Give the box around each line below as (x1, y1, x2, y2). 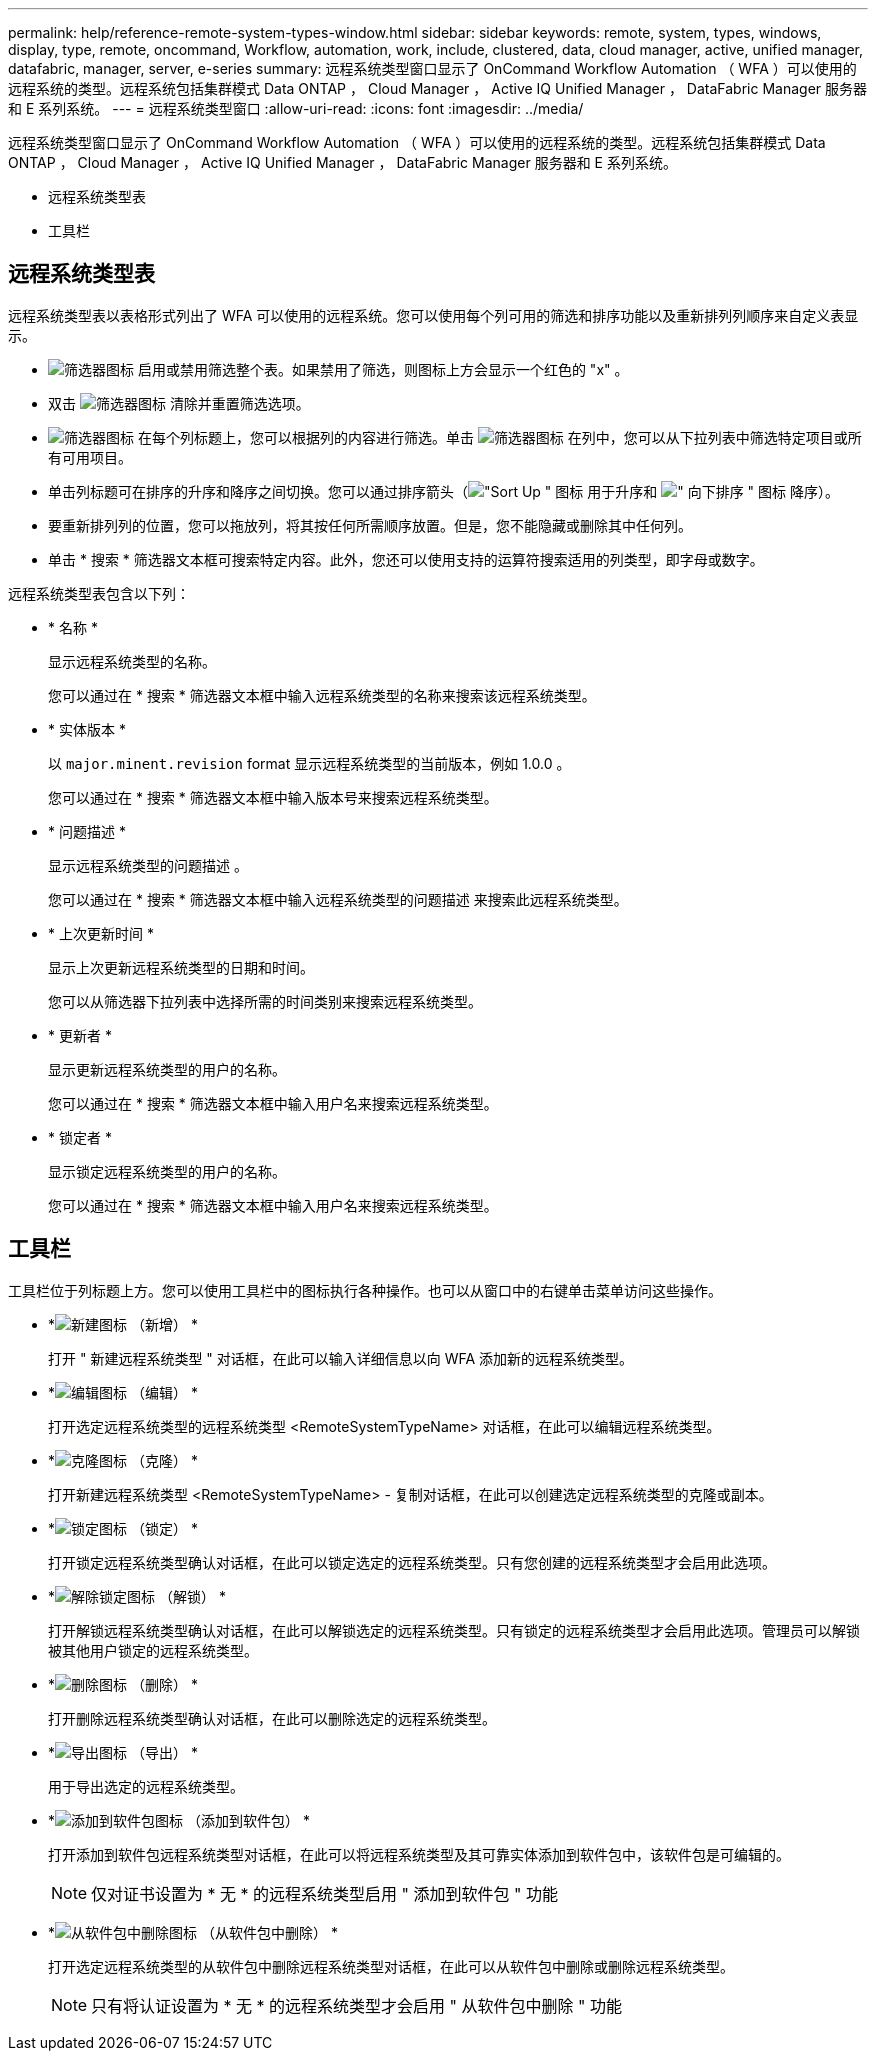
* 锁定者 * (48, 1128, 112, 1146)
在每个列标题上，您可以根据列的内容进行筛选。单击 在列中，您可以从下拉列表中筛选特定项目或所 (137, 428, 862, 446)
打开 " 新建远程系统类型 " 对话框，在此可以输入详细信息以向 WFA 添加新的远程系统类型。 (48, 1349, 634, 1367)
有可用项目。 (48, 448, 132, 466)
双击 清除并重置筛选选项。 (48, 394, 310, 412)
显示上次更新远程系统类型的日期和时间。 (48, 958, 314, 976)
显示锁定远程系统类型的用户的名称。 (48, 1162, 286, 1180)
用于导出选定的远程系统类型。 (48, 1777, 244, 1795)
